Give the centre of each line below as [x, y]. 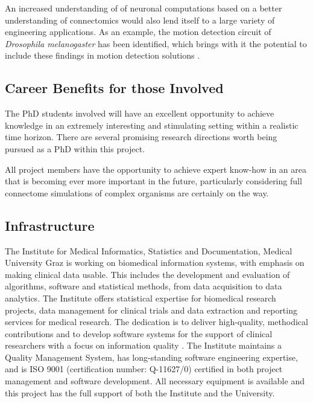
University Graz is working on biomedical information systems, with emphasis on [155, 263]
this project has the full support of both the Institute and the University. [140, 392]
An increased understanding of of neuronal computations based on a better [144, 8]
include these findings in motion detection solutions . [103, 55]
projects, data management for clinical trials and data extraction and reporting [151, 310]
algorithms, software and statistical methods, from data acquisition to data [144, 286]
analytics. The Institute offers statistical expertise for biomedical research [141, 298]
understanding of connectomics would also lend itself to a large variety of [140, 20]
